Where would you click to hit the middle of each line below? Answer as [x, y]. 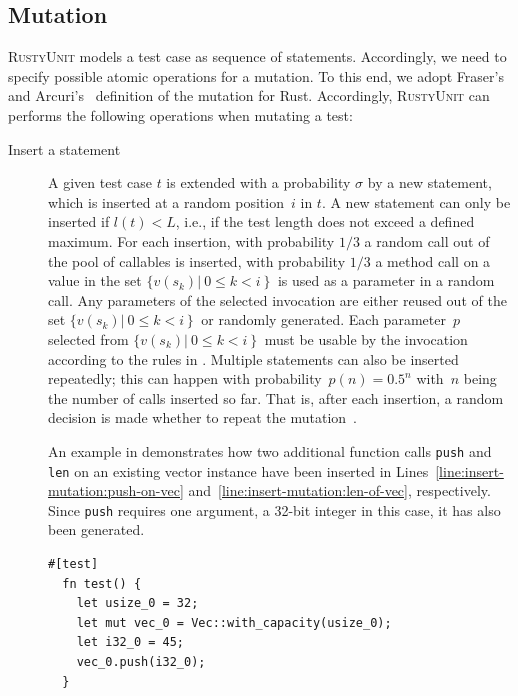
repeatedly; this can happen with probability [185, 378]
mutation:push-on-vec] [116, 490]
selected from [88, 338]
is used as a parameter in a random [386, 280]
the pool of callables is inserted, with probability [197, 260]
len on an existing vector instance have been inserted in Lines [238, 470]
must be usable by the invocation [366, 338]
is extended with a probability [258, 182]
